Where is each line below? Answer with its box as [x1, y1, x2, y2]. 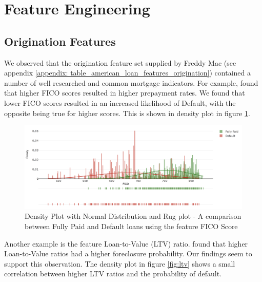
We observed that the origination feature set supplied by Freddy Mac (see [4, 57, 236, 68]
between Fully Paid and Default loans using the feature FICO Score [25, 221, 238, 232]
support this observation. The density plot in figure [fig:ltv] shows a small [4, 258, 235, 269]
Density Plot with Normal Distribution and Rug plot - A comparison [25, 211, 241, 221]
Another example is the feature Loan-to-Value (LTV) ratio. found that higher [4, 238, 248, 249]
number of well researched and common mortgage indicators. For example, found [4, 77, 258, 88]
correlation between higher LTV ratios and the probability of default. [4, 268, 222, 279]
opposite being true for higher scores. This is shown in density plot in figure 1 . [4, 107, 250, 118]
